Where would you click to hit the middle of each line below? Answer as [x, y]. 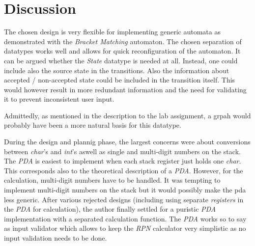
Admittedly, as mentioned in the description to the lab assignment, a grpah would [127, 115]
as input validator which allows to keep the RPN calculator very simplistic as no [125, 228]
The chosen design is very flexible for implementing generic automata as [112, 32]
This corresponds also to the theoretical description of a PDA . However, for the [124, 170]
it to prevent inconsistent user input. [59, 99]
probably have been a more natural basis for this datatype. [93, 125]
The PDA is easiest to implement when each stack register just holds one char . [123, 161]
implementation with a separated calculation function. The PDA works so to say [125, 218]
